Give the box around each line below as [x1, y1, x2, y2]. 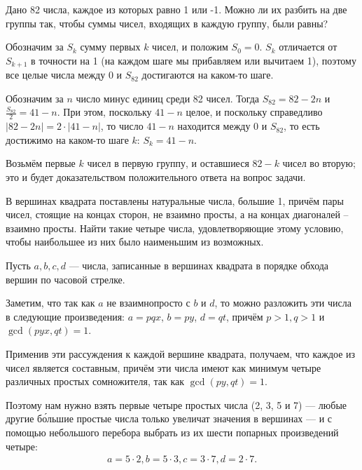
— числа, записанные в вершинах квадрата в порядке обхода [69, 258, 329, 272]
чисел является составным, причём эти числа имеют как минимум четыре [6, 360, 321, 375]
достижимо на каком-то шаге [6, 132, 129, 147]
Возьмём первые [6, 156, 76, 170]
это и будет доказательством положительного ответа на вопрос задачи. [6, 170, 306, 184]
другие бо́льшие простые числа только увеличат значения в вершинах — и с [6, 411, 333, 426]
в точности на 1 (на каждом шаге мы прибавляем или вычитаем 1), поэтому [31, 53, 356, 67]
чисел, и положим [152, 39, 228, 54]
